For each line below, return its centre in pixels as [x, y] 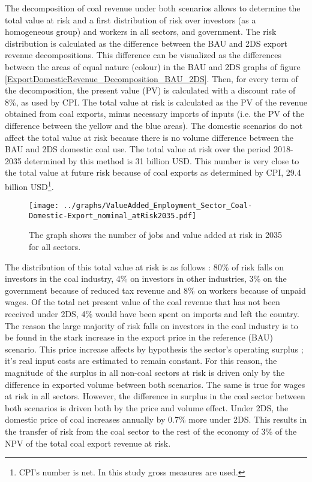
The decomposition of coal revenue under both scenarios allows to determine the [153, 8]
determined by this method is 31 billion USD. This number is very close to [162, 160]
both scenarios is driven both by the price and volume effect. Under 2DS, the [147, 407]
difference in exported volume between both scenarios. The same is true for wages [155, 384]
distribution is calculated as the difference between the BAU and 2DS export [146, 43]
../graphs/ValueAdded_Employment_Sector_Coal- [158, 206]
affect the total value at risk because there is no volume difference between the [149, 137]
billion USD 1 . [29, 185]
